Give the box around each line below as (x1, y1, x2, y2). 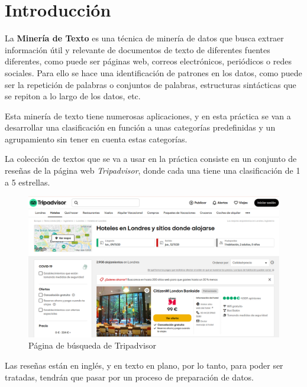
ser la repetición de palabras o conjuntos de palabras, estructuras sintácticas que (5, 78, 296, 90)
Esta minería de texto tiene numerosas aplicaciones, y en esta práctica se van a (5, 109, 291, 122)
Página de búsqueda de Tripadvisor (28, 339, 156, 352)
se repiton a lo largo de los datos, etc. (5, 90, 141, 102)
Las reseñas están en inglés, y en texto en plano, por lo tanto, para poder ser (5, 359, 283, 371)
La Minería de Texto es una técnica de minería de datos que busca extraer (5, 32, 284, 44)
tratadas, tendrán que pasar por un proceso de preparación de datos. (5, 370, 254, 383)
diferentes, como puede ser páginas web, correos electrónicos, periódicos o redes (5, 55, 292, 67)
